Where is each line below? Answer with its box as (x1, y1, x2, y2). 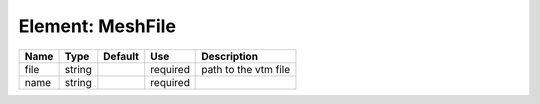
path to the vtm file (201, 62, 290, 76)
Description (201, 49, 259, 63)
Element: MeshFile (18, 15, 177, 37)
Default (103, 49, 140, 63)
